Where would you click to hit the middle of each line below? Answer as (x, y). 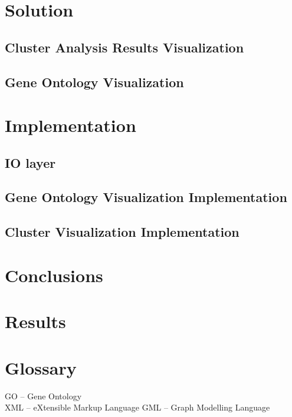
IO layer (30, 162)
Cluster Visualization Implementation (122, 232)
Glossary (41, 367)
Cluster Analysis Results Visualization (124, 47)
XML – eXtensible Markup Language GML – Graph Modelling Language (137, 407)
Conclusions (54, 275)
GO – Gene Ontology (43, 396)
